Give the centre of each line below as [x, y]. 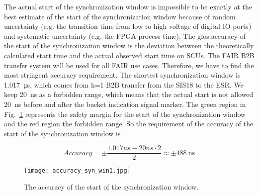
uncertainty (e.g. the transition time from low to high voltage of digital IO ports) [128, 26]
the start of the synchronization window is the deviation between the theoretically [129, 46]
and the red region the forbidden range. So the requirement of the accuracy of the [129, 124]
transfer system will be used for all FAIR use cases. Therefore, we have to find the [129, 65]
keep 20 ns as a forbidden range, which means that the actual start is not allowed [129, 94]
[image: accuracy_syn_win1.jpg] [77, 171]
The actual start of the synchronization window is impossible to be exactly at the [128, 6]
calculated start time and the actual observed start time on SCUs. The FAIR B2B [129, 55]
